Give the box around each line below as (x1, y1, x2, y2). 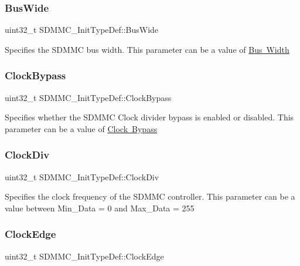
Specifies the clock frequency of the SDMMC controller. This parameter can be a (5, 190, 295, 203)
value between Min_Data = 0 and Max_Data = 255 (5, 201, 195, 214)
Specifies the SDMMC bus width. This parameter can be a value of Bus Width (5, 43, 289, 55)
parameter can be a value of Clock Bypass (5, 122, 158, 134)
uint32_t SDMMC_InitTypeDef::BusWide (5, 23, 159, 36)
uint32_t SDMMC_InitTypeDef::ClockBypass (5, 91, 172, 103)
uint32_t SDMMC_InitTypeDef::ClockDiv (5, 170, 159, 183)
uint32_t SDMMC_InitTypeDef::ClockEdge (5, 250, 164, 262)
